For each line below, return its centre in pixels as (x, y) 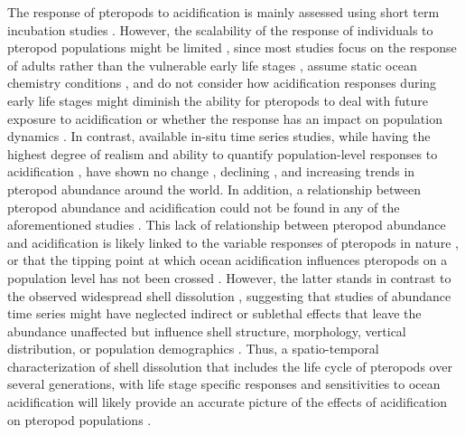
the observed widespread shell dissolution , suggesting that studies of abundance (229, 295)
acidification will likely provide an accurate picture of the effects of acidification (228, 402)
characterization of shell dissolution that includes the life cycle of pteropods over (230, 366)
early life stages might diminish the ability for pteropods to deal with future (218, 100)
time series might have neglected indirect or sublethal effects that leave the (214, 313)
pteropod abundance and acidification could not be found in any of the (204, 207)
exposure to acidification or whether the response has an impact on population (225, 118)
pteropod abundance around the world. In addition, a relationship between (214, 189)
